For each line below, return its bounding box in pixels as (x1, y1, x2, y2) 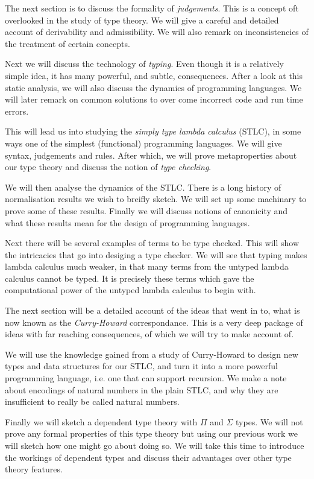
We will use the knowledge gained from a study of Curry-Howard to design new (5, 347, 298, 360)
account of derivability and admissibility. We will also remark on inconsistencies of (5, 25, 309, 38)
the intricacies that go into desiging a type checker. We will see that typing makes (5, 248, 307, 261)
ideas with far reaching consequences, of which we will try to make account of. (5, 328, 294, 340)
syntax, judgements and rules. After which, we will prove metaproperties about (5, 148, 297, 161)
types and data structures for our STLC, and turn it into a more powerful (5, 360, 278, 372)
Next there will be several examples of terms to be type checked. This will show (5, 236, 300, 249)
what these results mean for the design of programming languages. (5, 216, 250, 229)
